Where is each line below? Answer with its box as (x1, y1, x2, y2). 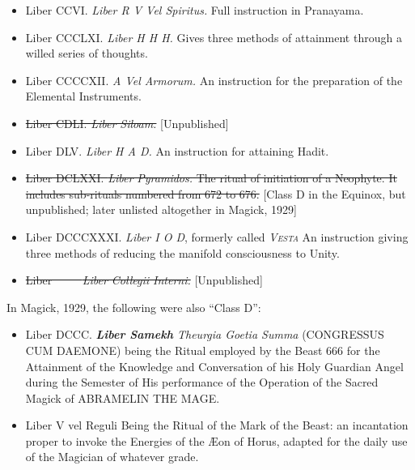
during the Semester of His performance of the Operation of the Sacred (25, 374, 379, 391)
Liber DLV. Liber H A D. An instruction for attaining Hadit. (25, 142, 329, 159)
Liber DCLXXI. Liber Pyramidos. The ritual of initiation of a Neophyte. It (25, 169, 397, 186)
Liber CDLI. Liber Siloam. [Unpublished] (25, 114, 229, 131)
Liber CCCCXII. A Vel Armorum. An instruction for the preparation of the (25, 71, 403, 88)
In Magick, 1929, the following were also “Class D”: (6, 298, 261, 315)
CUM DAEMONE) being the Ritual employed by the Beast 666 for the (25, 341, 380, 358)
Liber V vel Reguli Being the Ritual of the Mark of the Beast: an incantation (25, 417, 409, 434)
